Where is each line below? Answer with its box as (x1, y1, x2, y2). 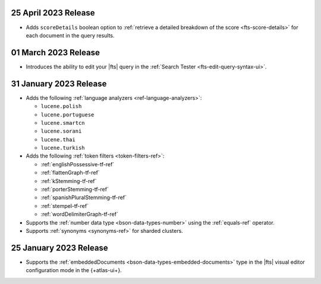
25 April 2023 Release (11, 8, 95, 18)
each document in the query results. (26, 31, 115, 39)
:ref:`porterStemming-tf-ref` (40, 186, 109, 193)
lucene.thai (40, 136, 75, 143)
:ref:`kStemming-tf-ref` (40, 177, 97, 184)
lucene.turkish (40, 144, 86, 152)
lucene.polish (40, 103, 82, 110)
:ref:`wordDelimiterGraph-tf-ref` (40, 211, 118, 218)
